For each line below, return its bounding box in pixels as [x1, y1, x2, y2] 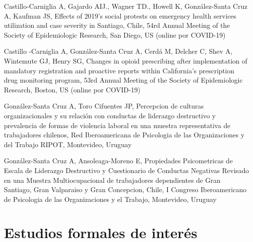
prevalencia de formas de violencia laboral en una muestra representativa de [4, 120, 231, 130]
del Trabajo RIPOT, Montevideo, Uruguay [4, 139, 132, 149]
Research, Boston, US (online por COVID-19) [4, 84, 141, 94]
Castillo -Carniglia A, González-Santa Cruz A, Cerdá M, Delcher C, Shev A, [4, 46, 233, 56]
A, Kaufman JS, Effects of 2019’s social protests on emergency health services [4, 10, 236, 21]
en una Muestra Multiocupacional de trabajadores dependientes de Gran [4, 175, 221, 185]
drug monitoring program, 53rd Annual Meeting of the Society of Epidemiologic [4, 75, 243, 85]
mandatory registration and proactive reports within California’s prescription [4, 65, 234, 75]
